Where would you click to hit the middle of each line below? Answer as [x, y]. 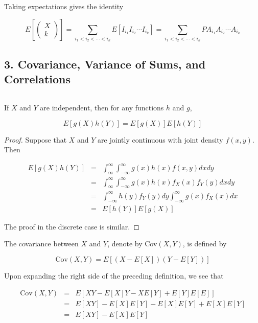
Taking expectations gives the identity [64, 6]
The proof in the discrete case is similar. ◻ [72, 226]
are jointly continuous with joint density [160, 139]
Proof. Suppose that [36, 139]
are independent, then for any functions [102, 107]
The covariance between [41, 244]
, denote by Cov [132, 244]
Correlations [38, 79]
